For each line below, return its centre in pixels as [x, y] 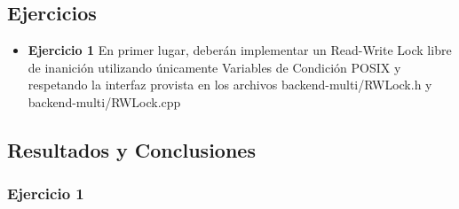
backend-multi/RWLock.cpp [104, 101]
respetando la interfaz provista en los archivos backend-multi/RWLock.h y [230, 85]
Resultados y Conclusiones [131, 149]
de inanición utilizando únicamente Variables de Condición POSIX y [214, 67]
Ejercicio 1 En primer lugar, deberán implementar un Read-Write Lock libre [240, 50]
